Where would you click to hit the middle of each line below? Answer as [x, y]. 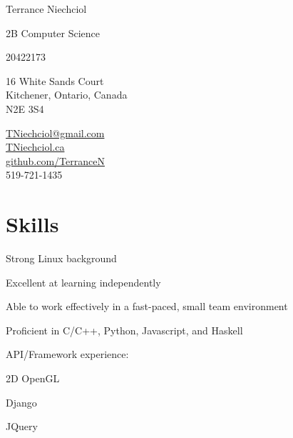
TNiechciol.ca [35, 147]
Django [21, 402]
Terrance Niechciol [46, 9]
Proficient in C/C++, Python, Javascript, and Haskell [124, 330]
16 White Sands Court [55, 80]
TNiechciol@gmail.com [55, 133]
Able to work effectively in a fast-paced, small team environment [147, 306]
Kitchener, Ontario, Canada [67, 95]
